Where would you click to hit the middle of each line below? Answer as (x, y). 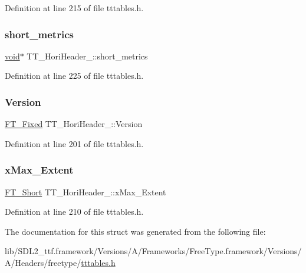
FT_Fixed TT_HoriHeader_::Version (74, 124)
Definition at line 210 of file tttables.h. (74, 212)
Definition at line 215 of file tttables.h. (74, 8)
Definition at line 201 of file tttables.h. (74, 143)
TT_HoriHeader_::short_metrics (87, 56)
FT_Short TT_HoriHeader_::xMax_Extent (85, 192)
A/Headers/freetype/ (43, 262)
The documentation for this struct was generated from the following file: (135, 231)
